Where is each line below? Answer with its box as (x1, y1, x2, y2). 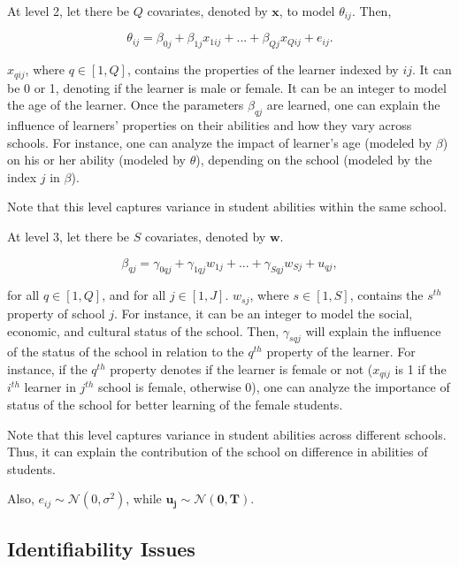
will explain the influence (305, 321, 441, 340)
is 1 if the (394, 359, 447, 378)
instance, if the (7, 359, 88, 378)
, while (126, 489, 162, 508)
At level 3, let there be (7, 227, 130, 246)
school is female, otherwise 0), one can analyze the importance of (98, 378, 450, 396)
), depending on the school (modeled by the (195, 150, 432, 169)
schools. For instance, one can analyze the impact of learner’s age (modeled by (7, 133, 432, 151)
